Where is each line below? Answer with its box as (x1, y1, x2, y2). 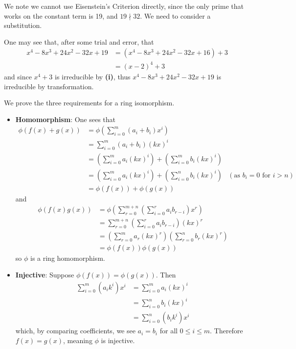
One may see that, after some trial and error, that (4, 36, 154, 47)
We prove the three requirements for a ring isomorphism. (4, 98, 175, 108)
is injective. (101, 335, 135, 345)
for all (159, 325, 178, 336)
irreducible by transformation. (4, 81, 94, 91)
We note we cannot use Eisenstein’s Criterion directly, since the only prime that (4, 1, 244, 11)
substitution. (4, 20, 42, 30)
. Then (156, 270, 176, 280)
